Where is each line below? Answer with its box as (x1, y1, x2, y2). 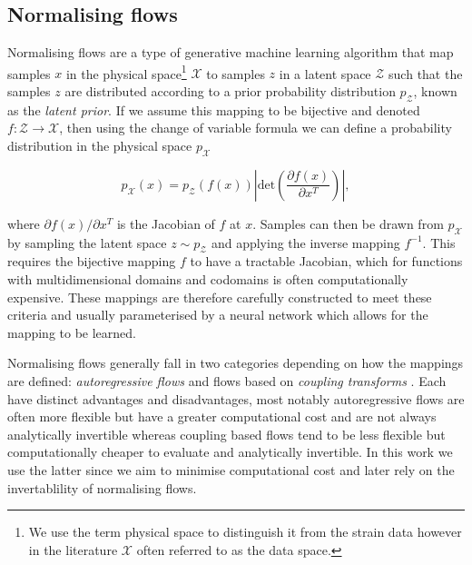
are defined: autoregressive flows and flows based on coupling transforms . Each (7, 371, 447, 390)
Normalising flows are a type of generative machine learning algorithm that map (7, 43, 454, 62)
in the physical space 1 (65, 61, 187, 83)
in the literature (28, 540, 118, 559)
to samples (206, 64, 265, 83)
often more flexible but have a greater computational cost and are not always (7, 407, 437, 426)
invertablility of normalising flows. (7, 478, 197, 497)
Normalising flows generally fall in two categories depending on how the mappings (7, 353, 464, 372)
